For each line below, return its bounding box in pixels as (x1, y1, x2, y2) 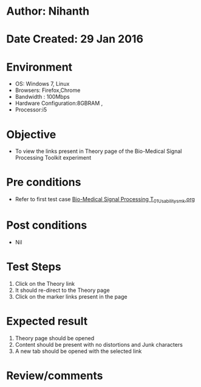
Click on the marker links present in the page (15, 293, 128, 300)
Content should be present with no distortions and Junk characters (15, 341, 183, 348)
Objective (6, 127, 56, 141)
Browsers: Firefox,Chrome (15, 87, 81, 94)
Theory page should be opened (15, 334, 95, 342)
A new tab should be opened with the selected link (15, 347, 142, 355)
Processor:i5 (15, 106, 47, 113)
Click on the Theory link (15, 280, 75, 287)
